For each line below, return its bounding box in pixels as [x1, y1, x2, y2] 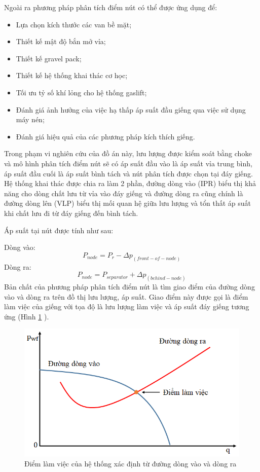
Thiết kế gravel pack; [16, 53, 82, 63]
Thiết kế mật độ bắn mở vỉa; [16, 36, 106, 47]
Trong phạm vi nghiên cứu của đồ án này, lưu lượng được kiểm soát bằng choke [4, 148, 252, 159]
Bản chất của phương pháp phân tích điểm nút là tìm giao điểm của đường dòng [4, 281, 255, 292]
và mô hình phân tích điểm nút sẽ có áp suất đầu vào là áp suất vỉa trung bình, [4, 158, 252, 168]
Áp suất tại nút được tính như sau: [4, 225, 114, 235]
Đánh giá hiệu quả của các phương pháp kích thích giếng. [16, 131, 195, 141]
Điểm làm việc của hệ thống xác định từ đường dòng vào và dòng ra [24, 458, 237, 468]
